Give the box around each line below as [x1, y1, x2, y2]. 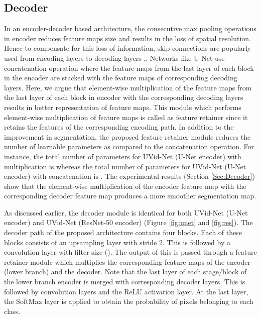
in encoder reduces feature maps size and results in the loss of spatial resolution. [4, 33, 251, 43]
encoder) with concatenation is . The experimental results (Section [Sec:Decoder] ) [4, 171, 255, 181]
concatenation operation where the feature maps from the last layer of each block [4, 62, 254, 73]
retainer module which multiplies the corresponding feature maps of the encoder [4, 256, 250, 267]
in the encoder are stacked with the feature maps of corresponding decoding [4, 72, 237, 83]
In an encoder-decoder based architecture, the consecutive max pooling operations [4, 23, 256, 34]
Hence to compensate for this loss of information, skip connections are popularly [4, 43, 251, 53]
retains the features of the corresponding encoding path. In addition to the [4, 122, 234, 132]
